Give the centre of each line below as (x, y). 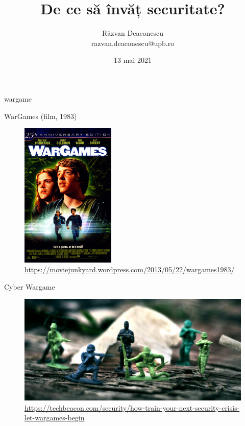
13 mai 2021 (133, 60)
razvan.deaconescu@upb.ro (133, 43)
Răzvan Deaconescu (133, 33)
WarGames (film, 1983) (41, 116)
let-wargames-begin (55, 418)
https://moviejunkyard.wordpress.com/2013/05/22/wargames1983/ (130, 269)
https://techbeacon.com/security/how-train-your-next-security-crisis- (132, 407)
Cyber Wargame (30, 286)
